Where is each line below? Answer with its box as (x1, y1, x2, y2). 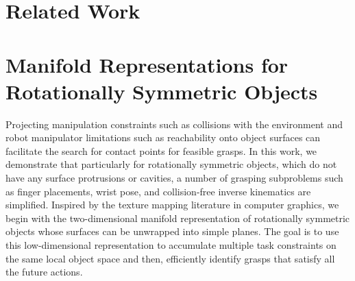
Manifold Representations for (5, 50, 289, 78)
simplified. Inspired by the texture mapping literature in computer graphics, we (5, 197, 339, 212)
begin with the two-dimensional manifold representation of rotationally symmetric (5, 210, 350, 225)
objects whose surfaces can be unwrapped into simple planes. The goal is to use (5, 224, 339, 239)
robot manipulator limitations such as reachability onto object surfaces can (5, 130, 321, 145)
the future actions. (5, 265, 83, 279)
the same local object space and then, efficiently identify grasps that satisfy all (5, 251, 335, 265)
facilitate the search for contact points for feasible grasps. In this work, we (5, 143, 317, 158)
